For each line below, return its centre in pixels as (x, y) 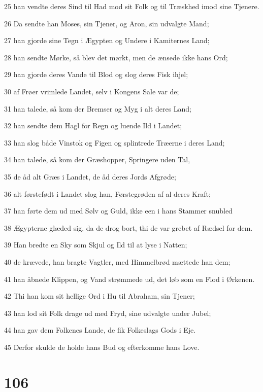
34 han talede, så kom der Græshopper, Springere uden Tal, (97, 159)
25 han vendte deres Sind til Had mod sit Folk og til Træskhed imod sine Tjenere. (132, 6)
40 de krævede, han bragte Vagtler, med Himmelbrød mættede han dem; (117, 261)
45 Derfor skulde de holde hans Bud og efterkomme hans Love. (102, 347)
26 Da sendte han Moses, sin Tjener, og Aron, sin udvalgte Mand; (107, 23)
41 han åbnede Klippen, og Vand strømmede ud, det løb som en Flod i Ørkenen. (129, 279)
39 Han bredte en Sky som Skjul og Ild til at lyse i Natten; (96, 245)
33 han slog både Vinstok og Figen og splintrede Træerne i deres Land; (114, 142)
